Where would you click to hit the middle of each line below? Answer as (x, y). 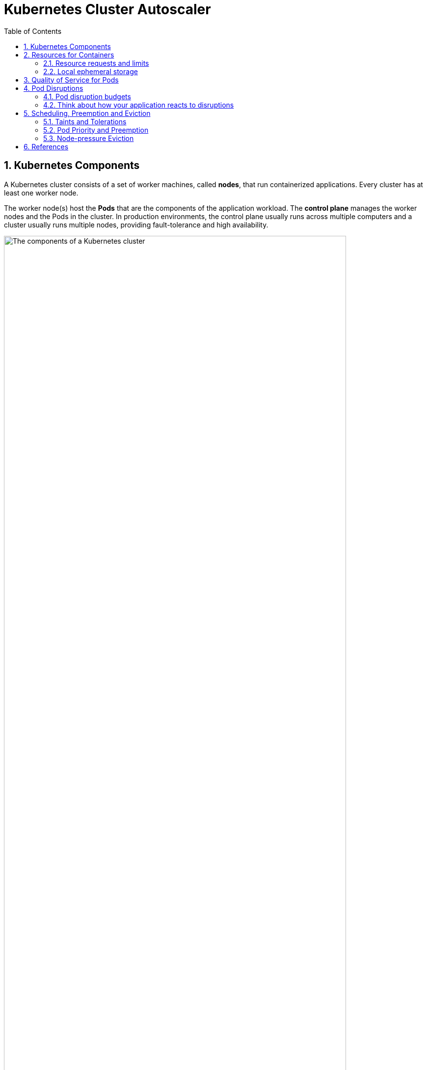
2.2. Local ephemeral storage (91, 71)
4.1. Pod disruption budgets (87, 96)
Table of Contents (33, 31)
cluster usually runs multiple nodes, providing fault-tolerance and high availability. (136, 225)
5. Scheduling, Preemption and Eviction (87, 113)
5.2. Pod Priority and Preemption (96, 130)
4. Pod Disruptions (53, 88)
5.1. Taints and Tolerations (85, 121)
